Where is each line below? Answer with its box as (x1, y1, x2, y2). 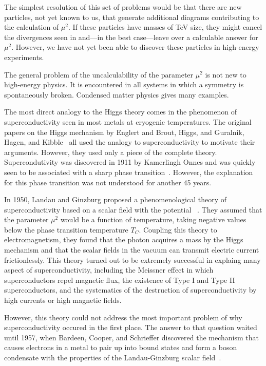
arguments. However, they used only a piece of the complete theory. (4, 146, 217, 157)
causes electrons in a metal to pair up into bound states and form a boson (4, 342, 237, 353)
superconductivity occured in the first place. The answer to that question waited (4, 322, 257, 333)
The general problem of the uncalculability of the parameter (4, 69, 194, 80)
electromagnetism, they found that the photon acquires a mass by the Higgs (4, 234, 243, 245)
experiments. (4, 51, 44, 62)
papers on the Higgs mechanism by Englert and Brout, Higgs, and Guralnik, (4, 126, 244, 137)
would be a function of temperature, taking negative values (60, 214, 246, 225)
